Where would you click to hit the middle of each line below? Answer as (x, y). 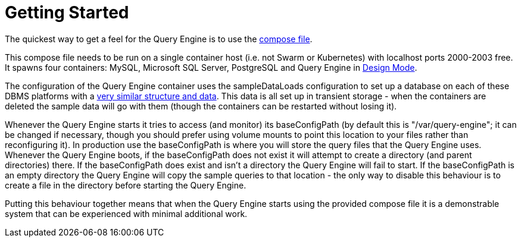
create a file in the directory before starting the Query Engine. (126, 185)
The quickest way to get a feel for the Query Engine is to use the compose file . (159, 39)
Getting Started (67, 12)
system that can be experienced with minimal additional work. (126, 213)
